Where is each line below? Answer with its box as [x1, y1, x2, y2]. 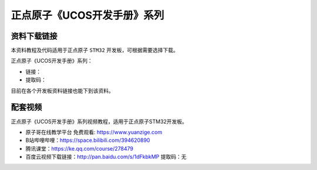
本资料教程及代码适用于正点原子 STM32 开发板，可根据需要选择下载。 [11, 47, 179, 54]
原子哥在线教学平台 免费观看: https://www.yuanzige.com [25, 128, 163, 135]
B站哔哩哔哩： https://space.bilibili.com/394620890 [25, 137, 150, 144]
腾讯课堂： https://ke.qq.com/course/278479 [25, 145, 133, 152]
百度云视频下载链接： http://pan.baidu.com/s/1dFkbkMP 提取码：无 [25, 153, 187, 161]
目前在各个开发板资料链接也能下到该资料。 [11, 87, 114, 94]
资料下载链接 [11, 31, 58, 41]
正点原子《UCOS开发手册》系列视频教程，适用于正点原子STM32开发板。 [11, 118, 188, 125]
